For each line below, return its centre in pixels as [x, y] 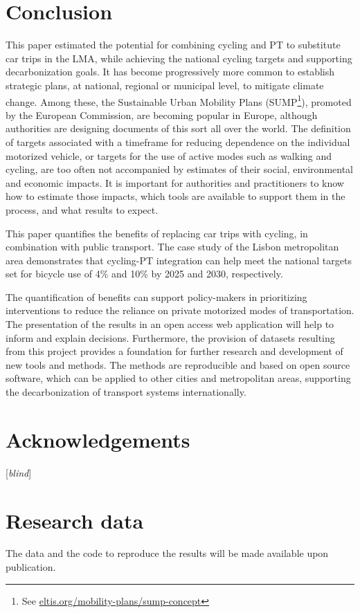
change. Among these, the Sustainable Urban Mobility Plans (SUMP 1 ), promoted [179, 100]
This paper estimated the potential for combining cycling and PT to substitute [173, 45]
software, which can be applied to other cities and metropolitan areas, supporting [178, 378]
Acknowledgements [98, 439]
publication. [31, 567]
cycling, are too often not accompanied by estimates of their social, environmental [179, 169]
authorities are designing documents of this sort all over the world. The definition [178, 128]
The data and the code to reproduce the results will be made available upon [167, 553]
